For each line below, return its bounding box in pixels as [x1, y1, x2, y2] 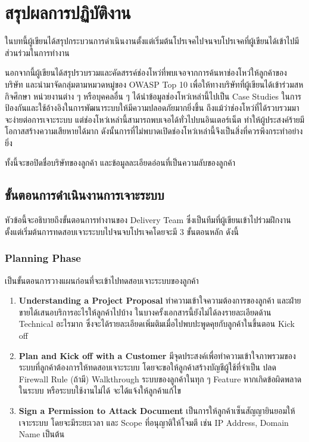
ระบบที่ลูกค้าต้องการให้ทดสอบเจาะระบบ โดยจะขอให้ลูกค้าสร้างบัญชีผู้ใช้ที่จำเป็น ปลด [18, 361, 276, 373]
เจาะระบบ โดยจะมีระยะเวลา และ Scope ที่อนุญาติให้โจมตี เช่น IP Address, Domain [18, 416, 289, 428]
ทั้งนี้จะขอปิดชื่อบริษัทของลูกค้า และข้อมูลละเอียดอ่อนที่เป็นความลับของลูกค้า [5, 156, 235, 169]
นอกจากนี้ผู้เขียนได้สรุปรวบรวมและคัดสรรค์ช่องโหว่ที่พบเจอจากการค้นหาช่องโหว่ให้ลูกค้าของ [5, 66, 287, 79]
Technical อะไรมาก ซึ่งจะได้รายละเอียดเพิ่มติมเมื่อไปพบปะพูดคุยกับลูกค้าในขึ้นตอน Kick [18, 317, 295, 330]
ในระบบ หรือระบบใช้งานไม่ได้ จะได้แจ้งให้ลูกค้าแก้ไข [18, 384, 181, 397]
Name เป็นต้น [18, 428, 65, 440]
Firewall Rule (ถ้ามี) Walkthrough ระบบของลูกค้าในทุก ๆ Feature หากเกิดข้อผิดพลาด [18, 372, 302, 385]
